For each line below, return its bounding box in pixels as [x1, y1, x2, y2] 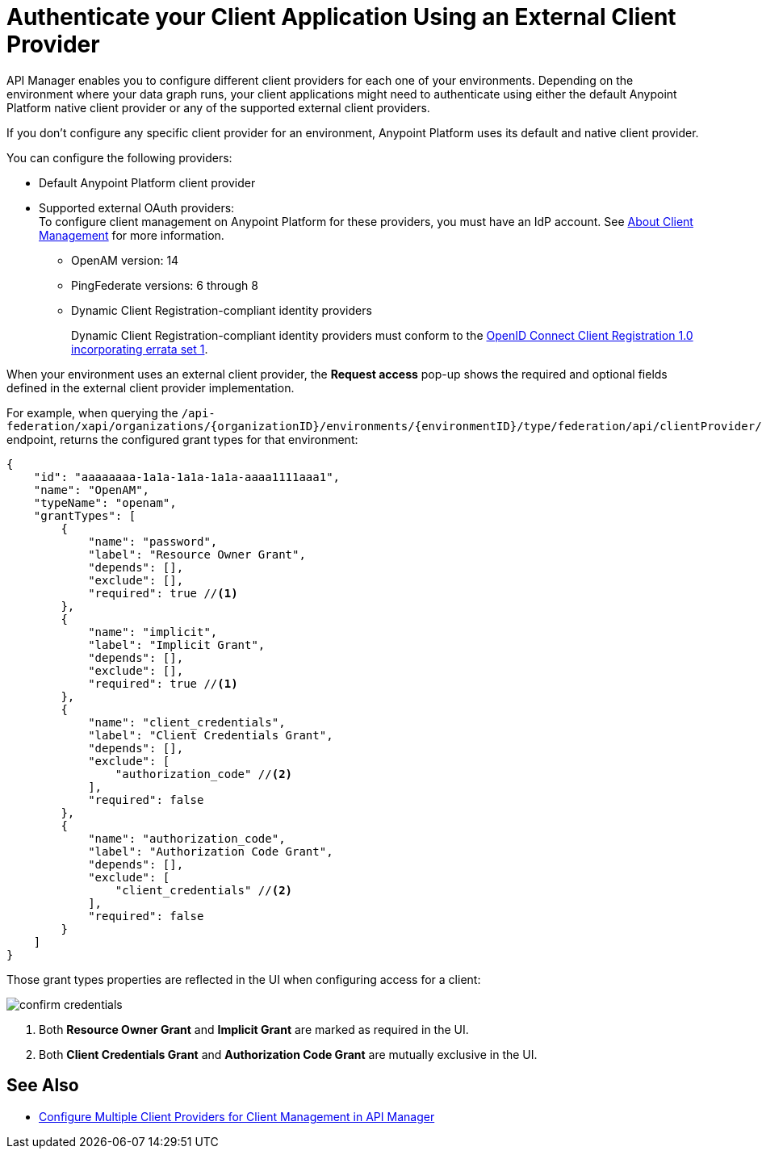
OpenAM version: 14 [71, 253, 179, 267]
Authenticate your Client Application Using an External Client [6, 3, 676, 31]
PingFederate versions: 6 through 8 [71, 278, 258, 292]
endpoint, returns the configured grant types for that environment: [6, 432, 358, 446]
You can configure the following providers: [6, 150, 232, 165]
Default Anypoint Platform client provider [39, 175, 256, 190]
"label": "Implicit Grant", [88, 638, 266, 651]
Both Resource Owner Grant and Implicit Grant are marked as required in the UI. [39, 1022, 469, 1036]
